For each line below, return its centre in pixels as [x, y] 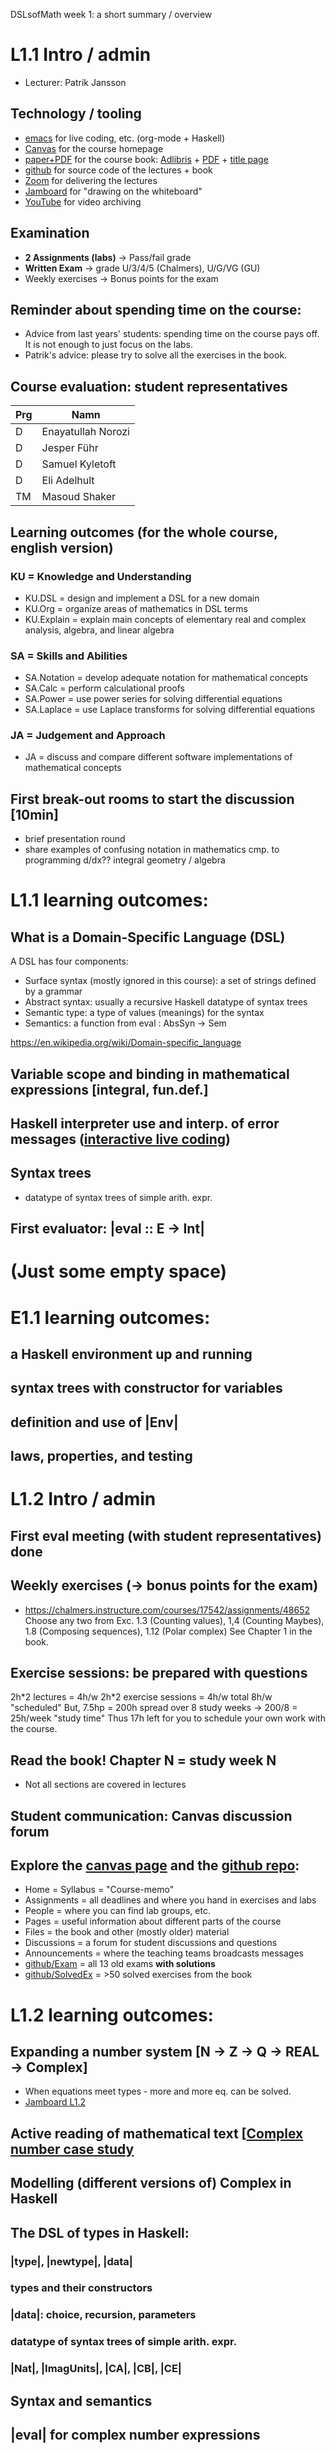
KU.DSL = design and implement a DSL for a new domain [142, 598]
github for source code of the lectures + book [118, 170]
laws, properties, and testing [101, 1456]
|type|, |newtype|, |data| [71, 2261]
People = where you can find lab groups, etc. [117, 1911]
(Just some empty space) [119, 1271]
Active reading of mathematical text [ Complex [157, 2133]
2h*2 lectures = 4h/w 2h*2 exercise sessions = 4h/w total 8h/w [141, 1697]
